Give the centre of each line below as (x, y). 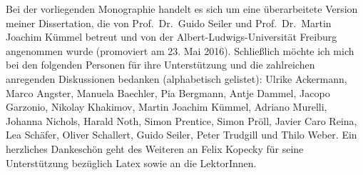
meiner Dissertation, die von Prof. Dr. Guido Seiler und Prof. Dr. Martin (169, 22)
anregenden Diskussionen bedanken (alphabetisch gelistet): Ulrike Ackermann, (177, 78)
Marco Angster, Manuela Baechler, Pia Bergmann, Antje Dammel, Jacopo (168, 92)
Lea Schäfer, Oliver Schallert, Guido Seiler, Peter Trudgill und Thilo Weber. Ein (181, 135)
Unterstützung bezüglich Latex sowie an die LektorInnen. (131, 162)
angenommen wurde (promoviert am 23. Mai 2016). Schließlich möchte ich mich (180, 50)
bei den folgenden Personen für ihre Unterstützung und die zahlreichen (160, 65)
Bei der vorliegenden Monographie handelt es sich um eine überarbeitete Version (182, 9)
